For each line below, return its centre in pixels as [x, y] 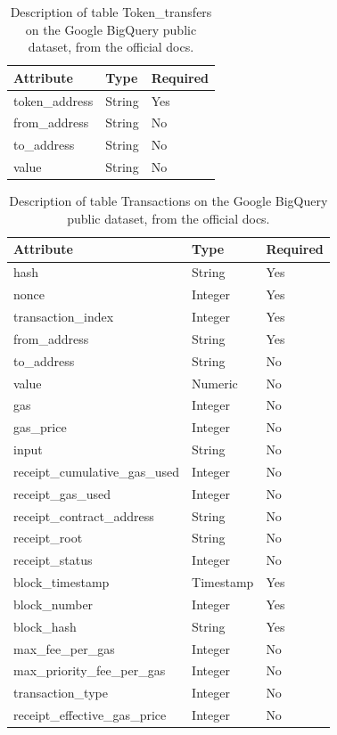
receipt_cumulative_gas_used [97, 471]
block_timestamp [62, 582]
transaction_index [64, 316]
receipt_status [53, 560]
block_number [53, 604]
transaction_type [61, 693]
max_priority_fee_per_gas [90, 670]
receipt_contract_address [84, 515]
